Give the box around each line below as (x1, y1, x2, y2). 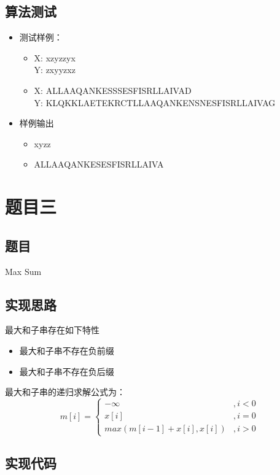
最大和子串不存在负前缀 (19, 344, 114, 357)
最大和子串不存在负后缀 (19, 365, 114, 377)
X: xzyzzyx (34, 51, 76, 64)
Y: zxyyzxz (34, 63, 76, 76)
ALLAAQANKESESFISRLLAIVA (34, 158, 164, 171)
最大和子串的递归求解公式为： (5, 385, 125, 398)
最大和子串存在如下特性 (5, 323, 99, 336)
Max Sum (5, 265, 42, 277)
